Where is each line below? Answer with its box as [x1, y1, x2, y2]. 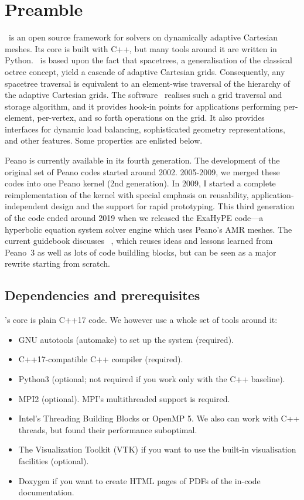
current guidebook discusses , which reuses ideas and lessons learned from [5, 234, 273, 247]
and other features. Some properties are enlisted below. [5, 134, 203, 147]
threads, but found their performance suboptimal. [18, 423, 197, 436]
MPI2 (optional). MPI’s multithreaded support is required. [18, 392, 230, 404]
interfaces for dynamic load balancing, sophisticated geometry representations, [5, 123, 285, 135]
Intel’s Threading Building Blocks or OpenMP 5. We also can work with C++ [18, 412, 300, 424]
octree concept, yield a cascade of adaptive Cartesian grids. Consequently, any [5, 65, 285, 77]
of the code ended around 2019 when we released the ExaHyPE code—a [5, 212, 264, 224]
